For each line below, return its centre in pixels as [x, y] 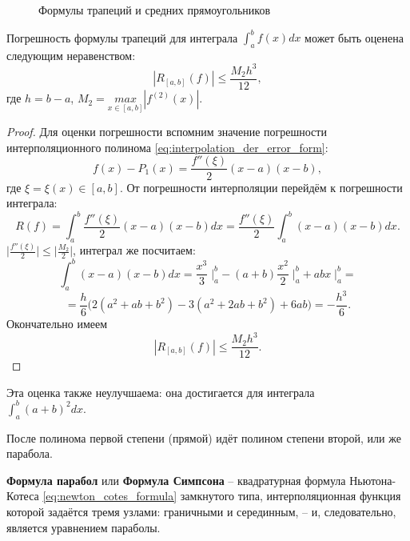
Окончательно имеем [57, 324]
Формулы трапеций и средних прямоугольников [155, 10]
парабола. [30, 453]
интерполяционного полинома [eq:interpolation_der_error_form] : [167, 147]
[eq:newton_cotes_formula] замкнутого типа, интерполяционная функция [222, 496]
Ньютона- [373, 480]
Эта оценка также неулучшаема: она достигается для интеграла [161, 392]
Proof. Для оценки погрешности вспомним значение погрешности [167, 132]
